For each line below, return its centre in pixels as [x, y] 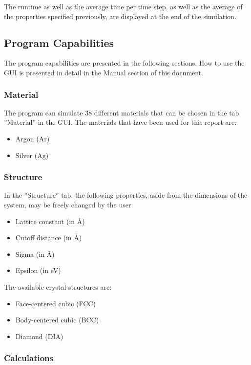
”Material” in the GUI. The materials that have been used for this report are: [120, 122]
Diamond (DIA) [39, 336]
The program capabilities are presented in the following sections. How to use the [124, 63]
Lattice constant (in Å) [50, 221]
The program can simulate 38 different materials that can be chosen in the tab [122, 112]
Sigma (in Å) [35, 254]
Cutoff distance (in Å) [49, 238]
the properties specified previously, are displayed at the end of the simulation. [120, 16]
